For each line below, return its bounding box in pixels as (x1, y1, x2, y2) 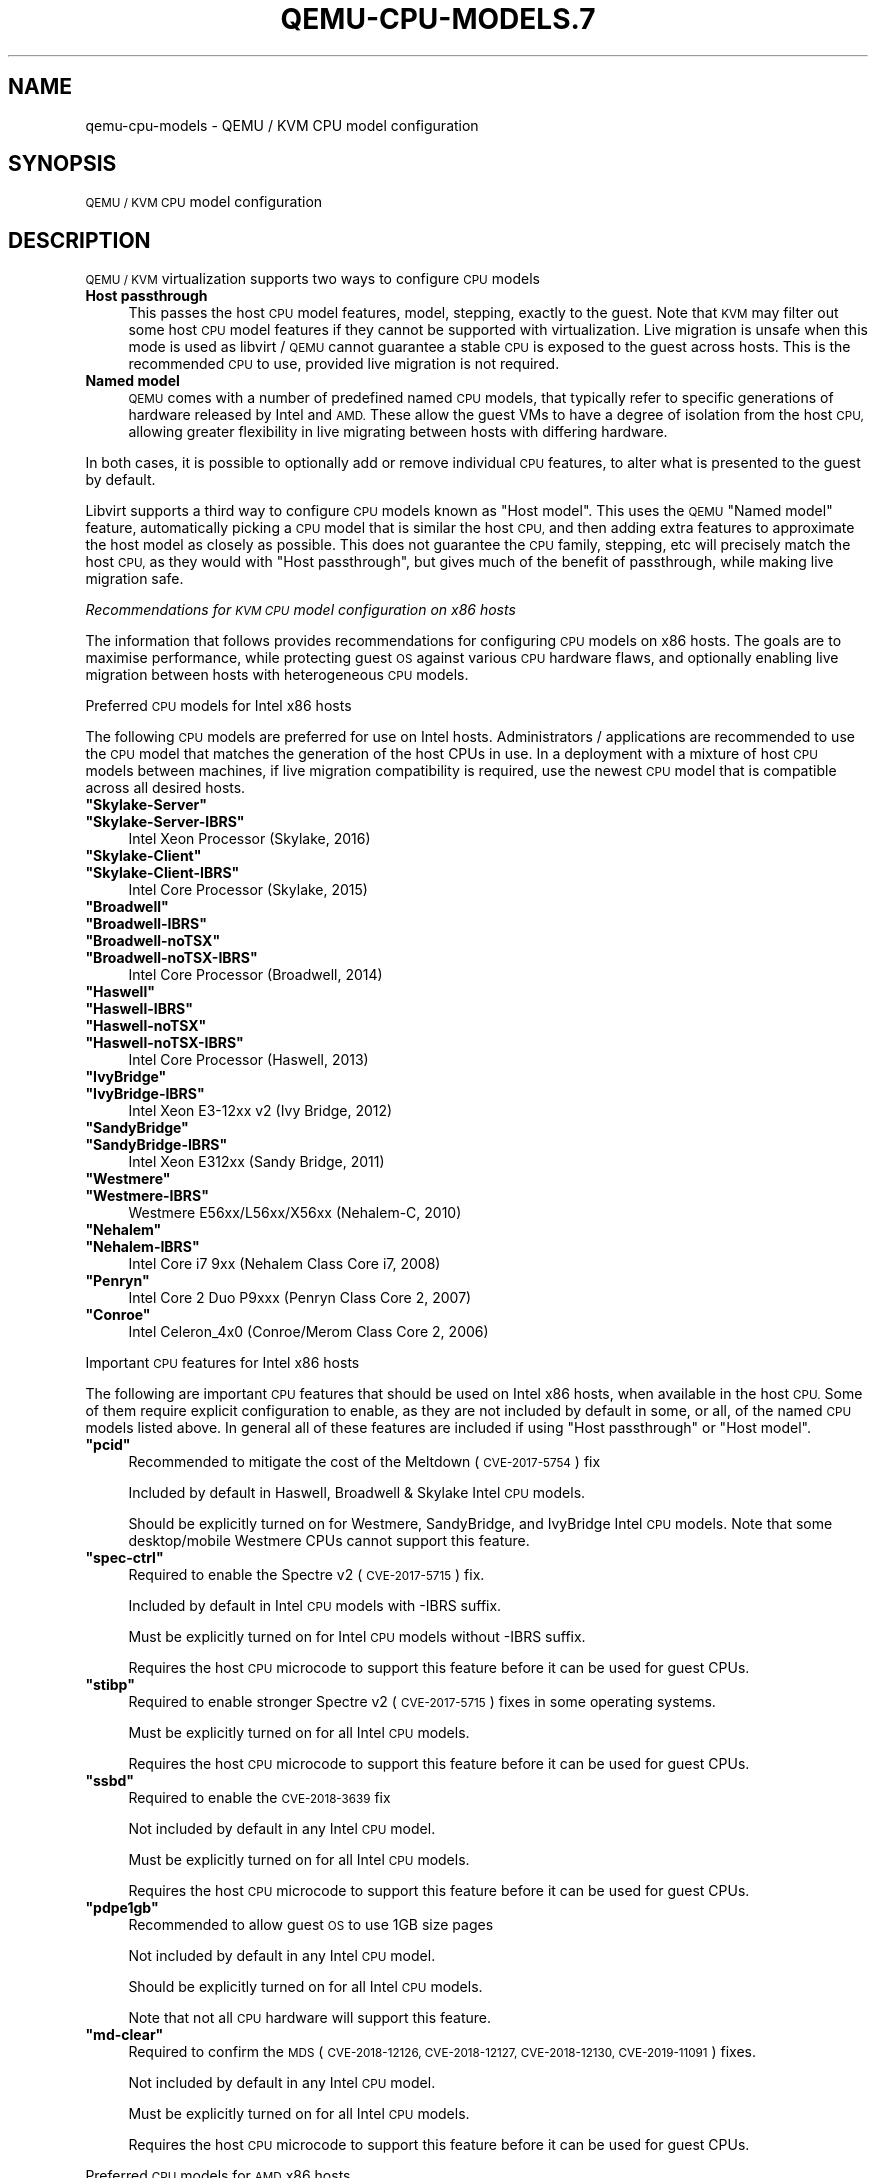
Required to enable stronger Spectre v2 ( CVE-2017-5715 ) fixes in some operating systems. (128, 1693, 716, 1711)
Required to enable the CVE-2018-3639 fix (128, 1789, 391, 1807)
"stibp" (85, 1676, 135, 1694)
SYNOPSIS (8, 151, 117, 177)
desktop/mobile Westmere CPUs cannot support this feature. (128, 1532, 530, 1550)
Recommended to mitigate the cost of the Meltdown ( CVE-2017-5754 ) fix (128, 1453, 601, 1471)
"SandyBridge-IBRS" (85, 1136, 228, 1154)
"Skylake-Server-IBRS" (85, 813, 245, 831)
